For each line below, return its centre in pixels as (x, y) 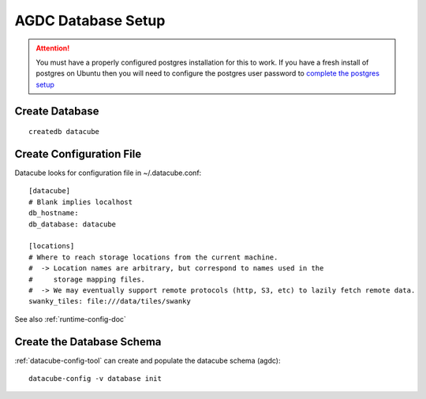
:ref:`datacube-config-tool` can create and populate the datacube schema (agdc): (148, 360)
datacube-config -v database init (95, 379)
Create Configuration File (78, 154)
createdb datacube (64, 132)
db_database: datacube (73, 224)
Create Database (57, 111)
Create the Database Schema (88, 342)
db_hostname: (54, 213)
